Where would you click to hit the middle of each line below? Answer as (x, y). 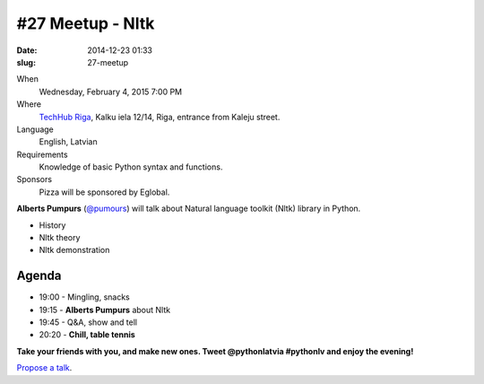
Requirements (42, 154)
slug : (26, 62)
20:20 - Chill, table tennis (87, 335)
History (52, 225)
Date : (27, 50)
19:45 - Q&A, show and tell (88, 322)
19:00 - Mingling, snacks (84, 297)
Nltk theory (60, 238)
